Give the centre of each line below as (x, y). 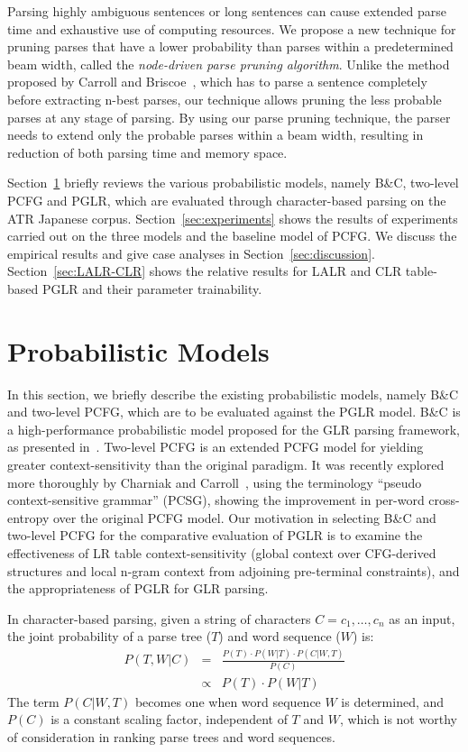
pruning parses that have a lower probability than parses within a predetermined (230, 46)
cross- (444, 500)
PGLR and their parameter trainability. (152, 288)
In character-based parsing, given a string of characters (159, 618)
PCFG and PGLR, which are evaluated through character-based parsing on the (227, 200)
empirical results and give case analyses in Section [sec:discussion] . (191, 253)
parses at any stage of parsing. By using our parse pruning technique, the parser (229, 117)
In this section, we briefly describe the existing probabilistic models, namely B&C (233, 394)
